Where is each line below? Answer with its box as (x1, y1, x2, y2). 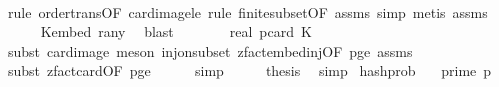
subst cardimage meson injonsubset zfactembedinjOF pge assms (7, 40, 413, 61)
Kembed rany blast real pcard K (40, 21, 312, 42)
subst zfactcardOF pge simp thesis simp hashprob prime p (7, 60, 492, 81)
